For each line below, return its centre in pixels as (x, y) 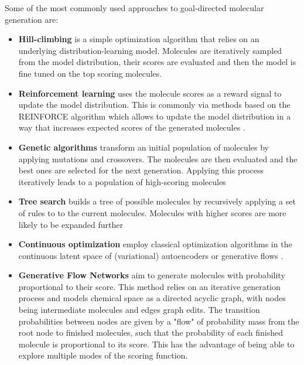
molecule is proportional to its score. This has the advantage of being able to (156, 344)
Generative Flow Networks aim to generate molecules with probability (152, 275)
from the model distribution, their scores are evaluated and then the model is (157, 62)
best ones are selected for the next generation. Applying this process (141, 170)
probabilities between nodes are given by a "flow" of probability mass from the (159, 321)
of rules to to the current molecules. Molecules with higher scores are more (152, 212)
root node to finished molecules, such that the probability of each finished (151, 332)
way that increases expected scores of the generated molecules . (132, 127)
